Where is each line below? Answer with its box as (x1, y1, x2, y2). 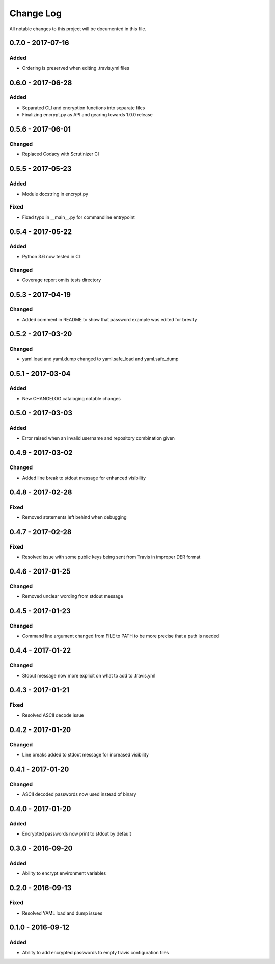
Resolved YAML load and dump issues (22, 910, 103, 916)
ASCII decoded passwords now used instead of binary (22, 791, 136, 797)
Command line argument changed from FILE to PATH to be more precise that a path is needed (22, 633, 219, 639)
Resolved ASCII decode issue (22, 712, 84, 718)
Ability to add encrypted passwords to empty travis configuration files (22, 949, 169, 955)
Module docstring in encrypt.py (22, 191, 89, 197)
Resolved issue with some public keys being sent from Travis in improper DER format (22, 554, 201, 560)
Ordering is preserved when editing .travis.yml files (22, 65, 130, 71)
